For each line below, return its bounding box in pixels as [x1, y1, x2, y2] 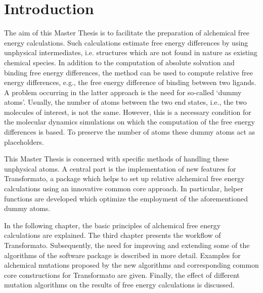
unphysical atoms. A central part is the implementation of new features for [4, 163, 236, 174]
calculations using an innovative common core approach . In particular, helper [4, 183, 243, 194]
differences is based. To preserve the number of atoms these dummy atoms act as [4, 127, 255, 137]
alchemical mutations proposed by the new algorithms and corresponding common [4, 260, 259, 270]
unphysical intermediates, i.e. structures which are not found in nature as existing [4, 47, 257, 58]
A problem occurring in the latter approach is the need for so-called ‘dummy [4, 87, 242, 97]
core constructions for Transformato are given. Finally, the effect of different [4, 269, 240, 280]
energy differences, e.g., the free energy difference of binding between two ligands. [4, 77, 256, 88]
